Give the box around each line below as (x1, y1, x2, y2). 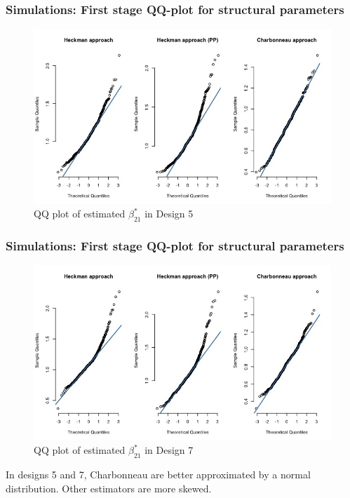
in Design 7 (144, 443, 194, 457)
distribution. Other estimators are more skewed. (6, 480, 212, 495)
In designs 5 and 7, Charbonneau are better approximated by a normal (6, 467, 311, 482)
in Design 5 (144, 206, 194, 221)
